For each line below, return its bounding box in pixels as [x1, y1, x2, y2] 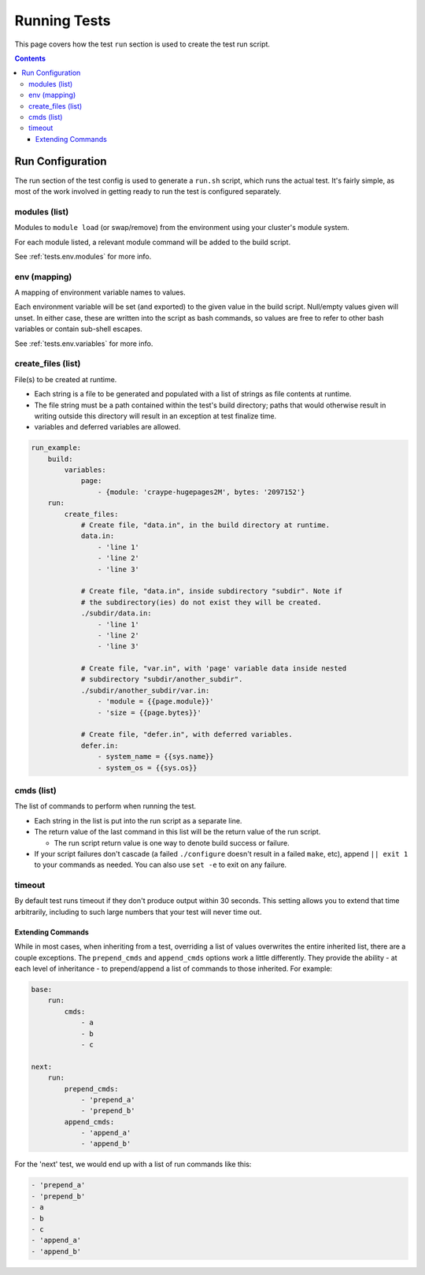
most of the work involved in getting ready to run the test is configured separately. [14, 186, 282, 196]
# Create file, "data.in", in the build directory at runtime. [80, 521, 331, 530]
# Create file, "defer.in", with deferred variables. [80, 730, 293, 739]
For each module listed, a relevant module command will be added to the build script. [14, 237, 291, 247]
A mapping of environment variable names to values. [14, 288, 186, 297]
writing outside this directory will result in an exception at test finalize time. [34, 411, 277, 421]
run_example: [31, 444, 82, 452]
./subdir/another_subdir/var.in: [80, 686, 210, 695]
